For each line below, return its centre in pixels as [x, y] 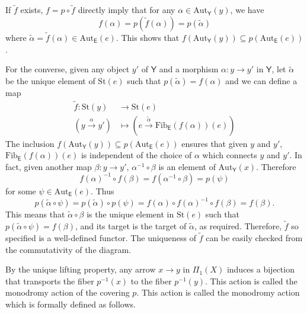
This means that [35, 214]
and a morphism [189, 69]
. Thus [103, 190]
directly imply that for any [127, 10]
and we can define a [261, 80]
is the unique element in [130, 214]
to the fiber [151, 281]
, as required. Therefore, [238, 225]
